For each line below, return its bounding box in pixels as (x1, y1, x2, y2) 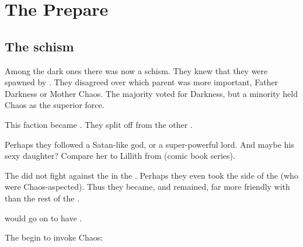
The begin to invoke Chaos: (5, 231, 103, 243)
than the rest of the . (5, 192, 80, 204)
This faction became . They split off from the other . (5, 118, 193, 130)
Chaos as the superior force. (5, 99, 105, 111)
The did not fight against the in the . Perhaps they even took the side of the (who (5, 169, 298, 181)
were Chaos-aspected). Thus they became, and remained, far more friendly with (5, 180, 290, 193)
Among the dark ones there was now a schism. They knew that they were (5, 64, 268, 76)
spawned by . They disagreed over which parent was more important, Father (5, 76, 278, 88)
